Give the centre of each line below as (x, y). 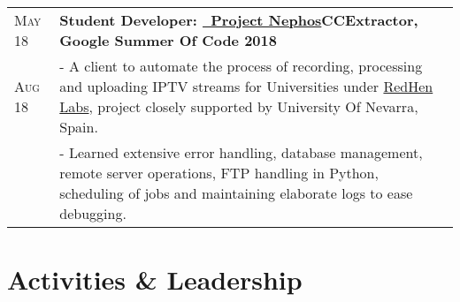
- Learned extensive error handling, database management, (241, 152)
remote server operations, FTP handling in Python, (219, 173)
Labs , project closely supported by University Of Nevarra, (239, 106)
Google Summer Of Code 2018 (168, 40)
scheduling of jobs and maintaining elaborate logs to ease (236, 193)
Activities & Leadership (155, 279)
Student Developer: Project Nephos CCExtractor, (239, 20)
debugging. (93, 213)
